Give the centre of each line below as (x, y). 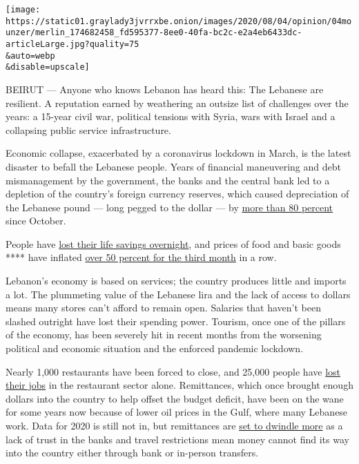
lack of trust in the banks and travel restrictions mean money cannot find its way (177, 439)
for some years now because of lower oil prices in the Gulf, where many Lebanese (177, 412)
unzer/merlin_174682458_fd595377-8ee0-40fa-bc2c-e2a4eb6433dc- (154, 33)
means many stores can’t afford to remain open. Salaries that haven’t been (164, 308)
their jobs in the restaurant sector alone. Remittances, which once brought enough (179, 385)
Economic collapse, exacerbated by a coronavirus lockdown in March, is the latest (178, 153)
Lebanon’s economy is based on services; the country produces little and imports (176, 281)
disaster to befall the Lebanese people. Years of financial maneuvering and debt (173, 166)
